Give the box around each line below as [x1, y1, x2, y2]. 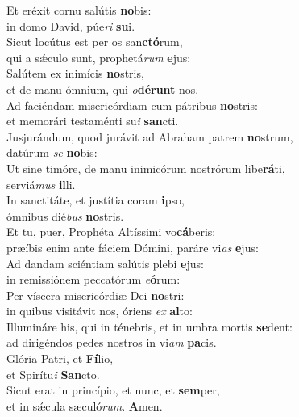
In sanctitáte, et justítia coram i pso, [6, 192, 185, 208]
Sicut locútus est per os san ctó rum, [6, 33, 183, 50]
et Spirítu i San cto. [6, 365, 100, 382]
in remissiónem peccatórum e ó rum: [6, 271, 181, 288]
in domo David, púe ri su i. [6, 17, 135, 34]
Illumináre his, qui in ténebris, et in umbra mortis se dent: [6, 318, 293, 335]
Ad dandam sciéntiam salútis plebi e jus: [6, 255, 204, 272]
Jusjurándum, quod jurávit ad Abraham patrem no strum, [6, 128, 293, 145]
